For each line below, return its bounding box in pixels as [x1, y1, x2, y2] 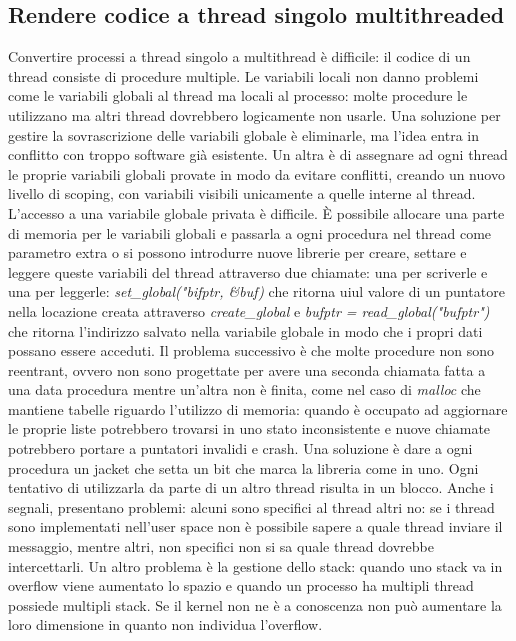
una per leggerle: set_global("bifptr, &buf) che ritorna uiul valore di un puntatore [8, 281, 505, 302]
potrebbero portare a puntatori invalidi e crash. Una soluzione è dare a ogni [8, 438, 473, 459]
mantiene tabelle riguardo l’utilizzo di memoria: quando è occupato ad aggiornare [8, 398, 508, 419]
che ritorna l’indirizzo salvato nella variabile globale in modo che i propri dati [8, 320, 483, 341]
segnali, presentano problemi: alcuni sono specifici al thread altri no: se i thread [8, 496, 495, 517]
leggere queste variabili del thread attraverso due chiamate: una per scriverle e [8, 261, 488, 282]
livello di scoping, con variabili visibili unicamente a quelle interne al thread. [8, 183, 476, 204]
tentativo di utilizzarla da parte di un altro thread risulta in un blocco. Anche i [8, 477, 494, 498]
